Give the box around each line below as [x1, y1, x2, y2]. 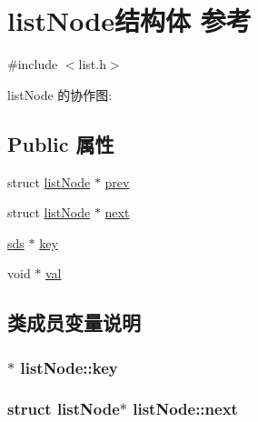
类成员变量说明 [7, 308, 141, 337]
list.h [78, 55, 106, 74]
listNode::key [20, 356, 118, 378]
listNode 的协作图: [7, 85, 113, 104]
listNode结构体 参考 [7, 2, 252, 39]
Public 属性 [7, 129, 114, 157]
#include [7, 55, 58, 74]
